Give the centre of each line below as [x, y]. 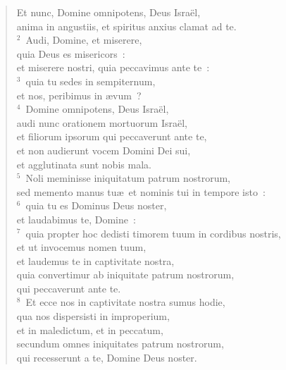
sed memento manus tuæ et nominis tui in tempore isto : [141, 191]
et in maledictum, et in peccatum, [90, 329]
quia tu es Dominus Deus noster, [96, 205]
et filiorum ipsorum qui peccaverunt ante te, [112, 136]
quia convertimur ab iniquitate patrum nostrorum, [125, 275]
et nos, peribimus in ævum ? [79, 95]
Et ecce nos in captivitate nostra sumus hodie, [125, 302]
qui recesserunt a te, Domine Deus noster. [107, 357]
